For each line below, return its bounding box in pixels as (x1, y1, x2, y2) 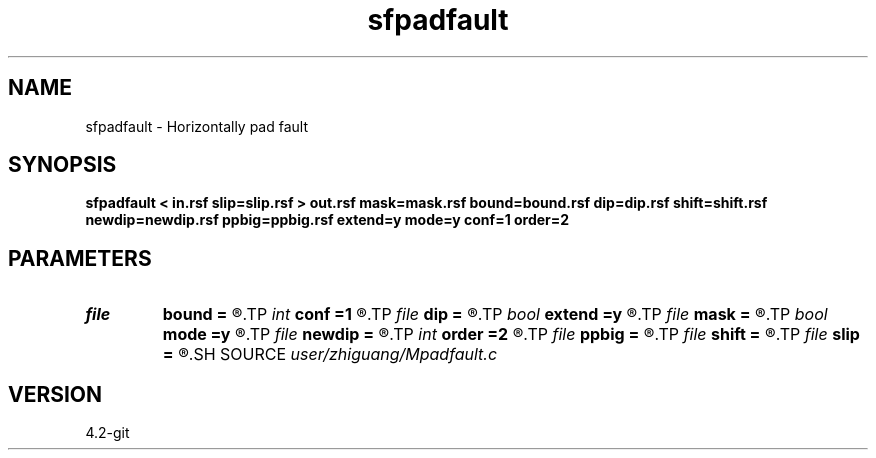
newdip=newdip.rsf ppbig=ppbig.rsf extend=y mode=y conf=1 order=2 (85, 211, 570, 229)
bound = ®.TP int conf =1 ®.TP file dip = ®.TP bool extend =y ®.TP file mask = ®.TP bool (162, 304, 828, 325)
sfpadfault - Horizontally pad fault (85, 117, 309, 135)
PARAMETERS (8, 245, 152, 271)
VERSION (8, 381, 103, 407)
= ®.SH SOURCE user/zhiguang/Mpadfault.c (162, 344, 498, 365)
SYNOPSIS (8, 152, 117, 178)
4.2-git (85, 424, 130, 442)
